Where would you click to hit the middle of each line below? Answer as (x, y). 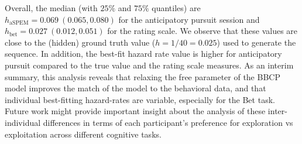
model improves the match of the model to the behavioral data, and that (135, 88)
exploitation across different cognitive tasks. (83, 134)
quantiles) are (176, 8)
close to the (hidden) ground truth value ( (80, 42)
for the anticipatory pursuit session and (189, 19)
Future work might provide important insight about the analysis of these (135, 111)
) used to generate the (256, 42)
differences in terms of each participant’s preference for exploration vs (168, 122)
